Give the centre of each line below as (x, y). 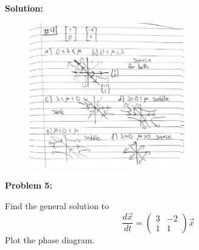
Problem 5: (29, 185)
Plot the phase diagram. (50, 239)
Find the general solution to (57, 205)
